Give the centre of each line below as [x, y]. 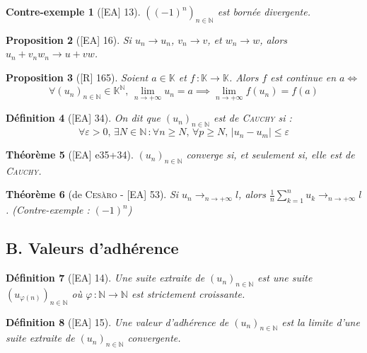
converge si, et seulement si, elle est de [270, 155]
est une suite [285, 278]
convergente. [154, 338]
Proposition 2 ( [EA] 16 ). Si [69, 39]
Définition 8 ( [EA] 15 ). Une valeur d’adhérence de [117, 322]
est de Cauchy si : [252, 118]
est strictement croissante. [188, 293]
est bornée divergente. [264, 11]
